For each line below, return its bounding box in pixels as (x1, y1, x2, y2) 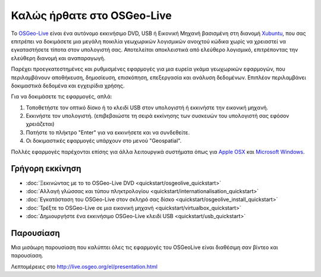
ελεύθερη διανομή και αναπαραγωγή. (11, 54, 106, 62)
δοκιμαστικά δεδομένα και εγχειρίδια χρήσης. (11, 82, 125, 89)
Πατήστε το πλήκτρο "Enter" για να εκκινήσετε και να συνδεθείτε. (26, 128, 190, 136)
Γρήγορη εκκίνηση (11, 163, 81, 174)
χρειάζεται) (26, 121, 55, 128)
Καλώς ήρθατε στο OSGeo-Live (11, 9, 172, 22)
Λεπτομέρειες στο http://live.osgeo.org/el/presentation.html (11, 263, 158, 270)
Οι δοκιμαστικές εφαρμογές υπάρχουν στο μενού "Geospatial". (26, 137, 182, 144)
